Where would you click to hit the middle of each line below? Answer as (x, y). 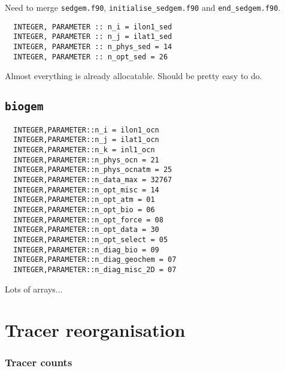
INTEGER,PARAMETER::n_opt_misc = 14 (86, 190)
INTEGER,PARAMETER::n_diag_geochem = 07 (95, 260)
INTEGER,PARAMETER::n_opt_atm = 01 (84, 200)
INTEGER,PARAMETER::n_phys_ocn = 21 (86, 160)
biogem (24, 107)
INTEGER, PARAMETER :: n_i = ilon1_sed (93, 27)
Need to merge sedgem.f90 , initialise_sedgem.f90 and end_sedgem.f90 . (143, 7)
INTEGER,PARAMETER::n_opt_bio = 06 (84, 209)
